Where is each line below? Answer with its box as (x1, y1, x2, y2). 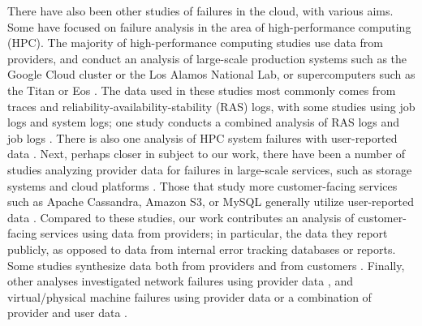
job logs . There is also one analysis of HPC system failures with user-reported (7, 129, 398, 146)
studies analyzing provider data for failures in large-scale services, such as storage (7, 161, 412, 178)
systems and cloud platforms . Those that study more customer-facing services (7, 177, 398, 194)
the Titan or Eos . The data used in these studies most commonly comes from (7, 81, 396, 98)
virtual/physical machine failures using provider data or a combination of (7, 288, 372, 305)
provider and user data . (7, 304, 128, 321)
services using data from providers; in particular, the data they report (40, 225, 388, 242)
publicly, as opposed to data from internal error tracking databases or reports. (7, 240, 396, 257)
